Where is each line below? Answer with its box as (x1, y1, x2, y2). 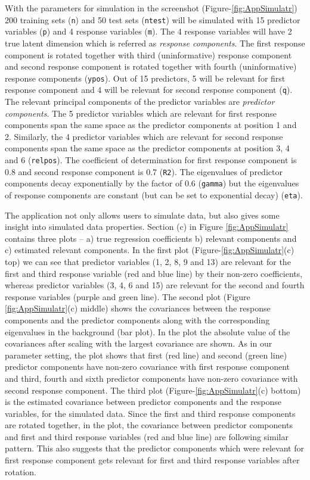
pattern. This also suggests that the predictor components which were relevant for (5, 442, 304, 454)
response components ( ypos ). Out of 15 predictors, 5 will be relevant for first (5, 71, 286, 84)
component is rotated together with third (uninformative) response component (5, 48, 292, 61)
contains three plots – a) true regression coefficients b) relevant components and (5, 232, 297, 244)
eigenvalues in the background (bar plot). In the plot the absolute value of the (5, 325, 290, 338)
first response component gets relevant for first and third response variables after (5, 454, 300, 466)
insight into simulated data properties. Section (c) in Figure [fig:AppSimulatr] (5, 220, 289, 233)
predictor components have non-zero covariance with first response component (5, 360, 290, 373)
